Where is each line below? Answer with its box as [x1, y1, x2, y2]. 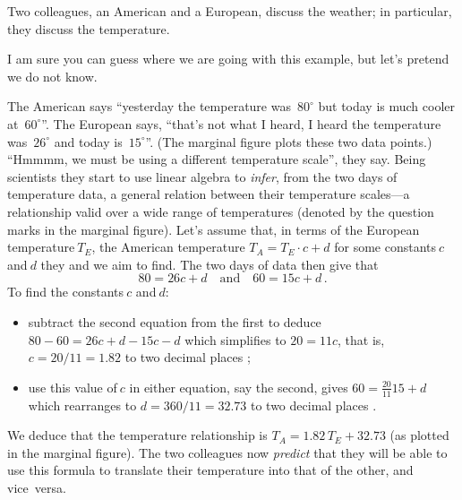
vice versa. [7, 478, 66, 496]
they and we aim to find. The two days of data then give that [40, 254, 379, 273]
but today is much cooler [318, 97, 456, 116]
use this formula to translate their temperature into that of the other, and [7, 461, 414, 479]
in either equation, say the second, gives [129, 377, 348, 396]
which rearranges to [28, 395, 137, 414]
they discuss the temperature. [7, 19, 170, 38]
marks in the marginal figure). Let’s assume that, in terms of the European [7, 220, 420, 238]
